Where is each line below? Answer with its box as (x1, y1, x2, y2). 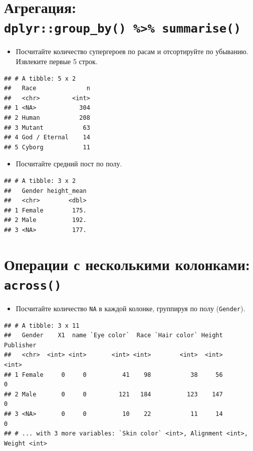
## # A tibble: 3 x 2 (4, 177, 76, 184)
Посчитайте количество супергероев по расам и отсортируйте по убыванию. (16, 46, 248, 57)
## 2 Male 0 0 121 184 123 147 (4, 390, 223, 398)
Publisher (4, 341, 37, 349)
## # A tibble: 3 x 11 (4, 322, 80, 329)
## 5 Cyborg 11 (4, 143, 90, 151)
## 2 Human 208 (4, 114, 90, 121)
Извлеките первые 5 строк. (16, 56, 98, 67)
